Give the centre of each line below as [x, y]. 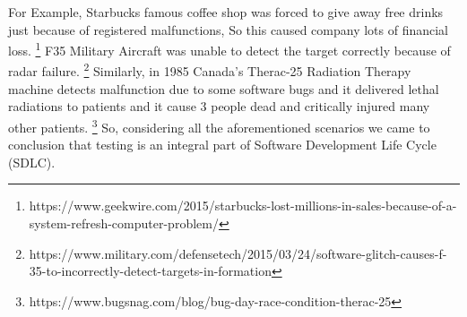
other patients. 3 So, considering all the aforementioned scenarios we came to [219, 125]
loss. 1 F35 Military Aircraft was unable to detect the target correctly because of [229, 49]
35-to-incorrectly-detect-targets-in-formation [150, 271]
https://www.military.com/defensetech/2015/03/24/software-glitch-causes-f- [238, 253]
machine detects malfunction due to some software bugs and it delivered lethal [224, 88]
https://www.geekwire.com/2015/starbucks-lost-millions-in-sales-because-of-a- [243, 206]
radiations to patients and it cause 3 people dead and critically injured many [219, 106]
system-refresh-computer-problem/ [124, 223]
